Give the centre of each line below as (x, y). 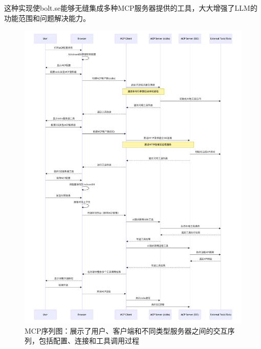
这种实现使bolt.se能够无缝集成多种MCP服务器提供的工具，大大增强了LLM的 (131, 8)
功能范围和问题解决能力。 (47, 18)
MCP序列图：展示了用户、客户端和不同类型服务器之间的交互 (126, 330)
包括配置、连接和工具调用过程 (89, 341)
